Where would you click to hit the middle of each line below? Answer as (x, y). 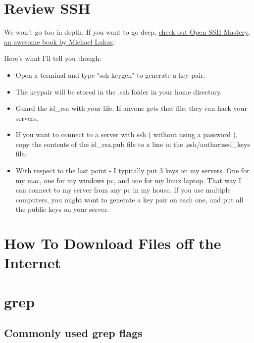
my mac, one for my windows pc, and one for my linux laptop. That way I (128, 180)
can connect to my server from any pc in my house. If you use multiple (123, 190)
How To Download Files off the (113, 243)
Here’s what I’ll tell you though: (53, 58)
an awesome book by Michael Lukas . (59, 41)
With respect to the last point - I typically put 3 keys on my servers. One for (132, 171)
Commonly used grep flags (73, 333)
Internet (32, 263)
